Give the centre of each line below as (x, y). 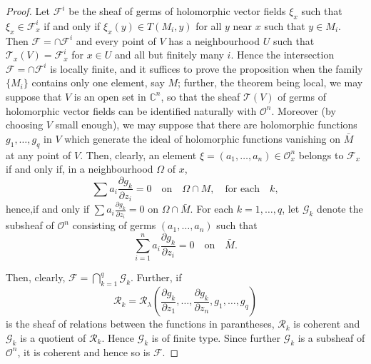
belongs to (321, 155)
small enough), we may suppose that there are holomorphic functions (206, 125)
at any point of (39, 155)
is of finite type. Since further (216, 337)
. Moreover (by (304, 110)
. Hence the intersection (283, 55)
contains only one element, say (98, 82)
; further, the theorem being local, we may (270, 82)
